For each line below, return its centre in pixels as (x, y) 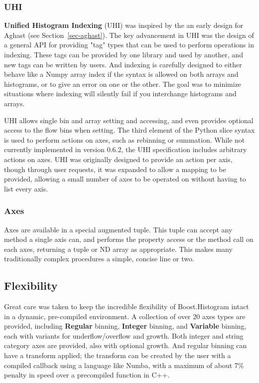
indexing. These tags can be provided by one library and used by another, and (124, 54)
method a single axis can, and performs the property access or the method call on (129, 239)
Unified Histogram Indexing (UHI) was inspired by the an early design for (124, 25)
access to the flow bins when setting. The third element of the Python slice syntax (129, 130)
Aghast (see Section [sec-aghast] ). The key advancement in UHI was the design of (129, 35)
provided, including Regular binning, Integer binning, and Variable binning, (125, 326)
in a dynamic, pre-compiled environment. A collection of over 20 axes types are (125, 316)
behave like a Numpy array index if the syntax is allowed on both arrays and (121, 74)
